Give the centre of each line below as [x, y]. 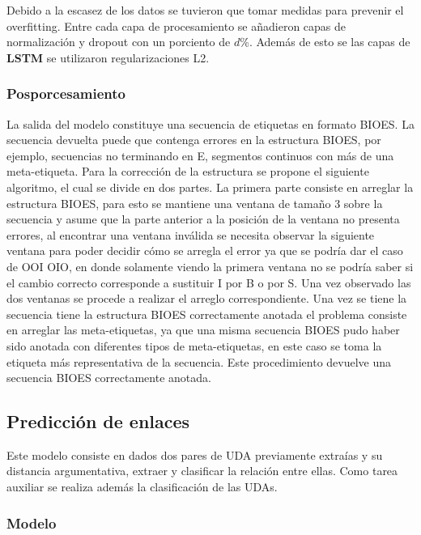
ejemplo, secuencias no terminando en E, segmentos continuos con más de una [200, 155]
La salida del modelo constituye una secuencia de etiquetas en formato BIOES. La [210, 123]
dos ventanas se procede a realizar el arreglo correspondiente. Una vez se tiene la [207, 298]
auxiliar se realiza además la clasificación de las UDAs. [142, 487]
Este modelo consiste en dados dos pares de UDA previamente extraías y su [195, 454]
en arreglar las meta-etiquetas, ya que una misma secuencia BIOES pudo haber [203, 330]
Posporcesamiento [66, 93]
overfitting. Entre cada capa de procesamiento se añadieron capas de [176, 25]
